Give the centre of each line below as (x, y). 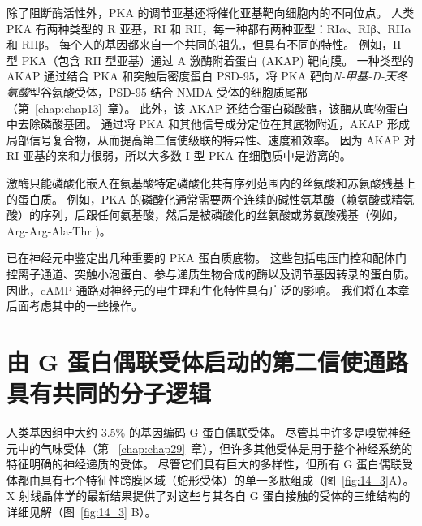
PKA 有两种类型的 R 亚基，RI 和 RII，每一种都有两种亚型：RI (173, 28)
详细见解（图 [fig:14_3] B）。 (82, 511)
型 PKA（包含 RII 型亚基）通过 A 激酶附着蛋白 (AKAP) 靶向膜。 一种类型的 (210, 60)
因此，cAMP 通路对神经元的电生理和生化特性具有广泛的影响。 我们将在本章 (208, 289)
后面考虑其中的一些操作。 (75, 306)
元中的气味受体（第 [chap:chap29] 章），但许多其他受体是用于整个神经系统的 (210, 448)
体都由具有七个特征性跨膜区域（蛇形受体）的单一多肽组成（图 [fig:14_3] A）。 (211, 479)
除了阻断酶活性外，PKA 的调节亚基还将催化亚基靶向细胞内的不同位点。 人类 (211, 12)
